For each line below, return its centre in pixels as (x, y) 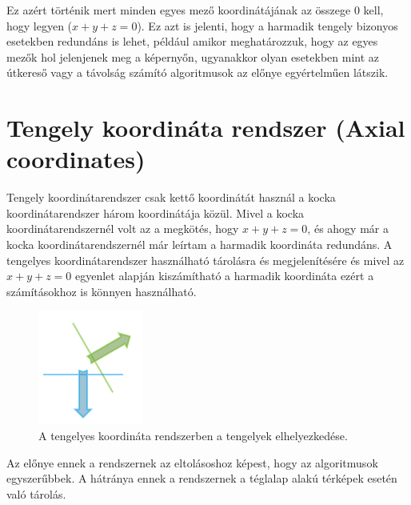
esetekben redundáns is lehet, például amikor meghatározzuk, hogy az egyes (192, 41)
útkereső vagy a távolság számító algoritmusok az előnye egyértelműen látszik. (198, 72)
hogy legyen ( (40, 25)
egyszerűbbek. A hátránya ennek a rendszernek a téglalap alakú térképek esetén (202, 478)
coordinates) (76, 159)
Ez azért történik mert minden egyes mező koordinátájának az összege (179, 10)
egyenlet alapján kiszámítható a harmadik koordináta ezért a (224, 276)
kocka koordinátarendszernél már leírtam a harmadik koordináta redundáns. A (200, 244)
